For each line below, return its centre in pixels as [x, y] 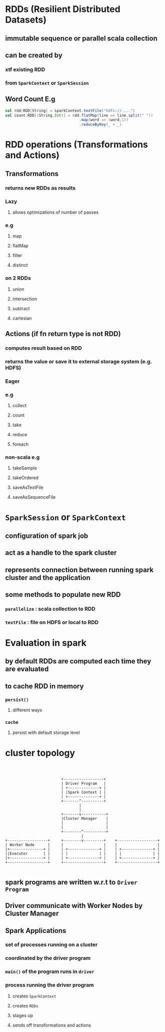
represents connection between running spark [79, 570]
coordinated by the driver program [48, 958]
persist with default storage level [46, 733]
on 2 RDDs [18, 278]
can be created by [34, 55]
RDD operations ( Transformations [77, 145]
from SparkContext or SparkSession [47, 83]
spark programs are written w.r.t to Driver [71, 882]
